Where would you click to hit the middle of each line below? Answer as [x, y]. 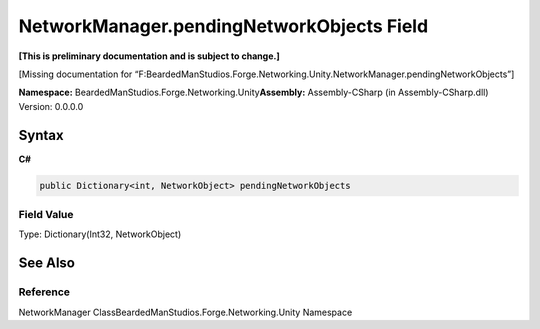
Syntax [41, 135]
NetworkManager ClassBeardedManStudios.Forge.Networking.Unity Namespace [185, 312]
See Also [46, 263]
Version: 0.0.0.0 [51, 106]
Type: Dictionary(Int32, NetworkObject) [100, 234]
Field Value [46, 214]
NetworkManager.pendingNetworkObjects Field [223, 26]
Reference [44, 292]
